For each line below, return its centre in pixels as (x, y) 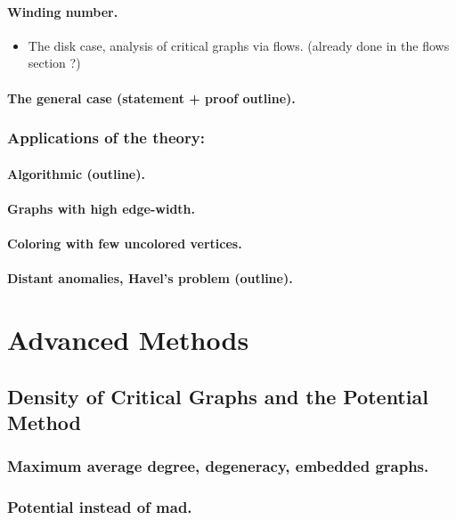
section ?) (54, 63)
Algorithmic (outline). (76, 173)
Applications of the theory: (106, 138)
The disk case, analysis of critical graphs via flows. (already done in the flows (239, 45)
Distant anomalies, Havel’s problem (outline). (150, 278)
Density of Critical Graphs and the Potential (218, 396)
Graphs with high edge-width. (101, 208)
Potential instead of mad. (100, 507)
